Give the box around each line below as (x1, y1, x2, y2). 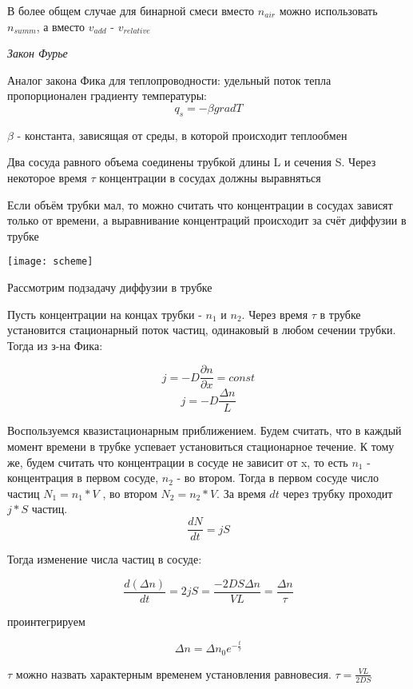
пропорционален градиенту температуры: (7, 87, 208, 104)
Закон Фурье (7, 45, 68, 62)
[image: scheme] (7, 256, 93, 268)
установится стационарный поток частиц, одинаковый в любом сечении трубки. (7, 321, 396, 338)
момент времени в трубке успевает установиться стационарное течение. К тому (7, 438, 395, 455)
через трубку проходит (283, 484, 393, 501)
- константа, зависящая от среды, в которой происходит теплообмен (17, 126, 347, 143)
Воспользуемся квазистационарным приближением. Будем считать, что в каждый (7, 422, 402, 439)
